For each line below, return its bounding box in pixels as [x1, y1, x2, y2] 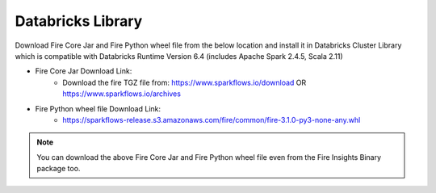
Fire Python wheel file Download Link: [35, 103, 161, 113]
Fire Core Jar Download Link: [35, 66, 132, 76]
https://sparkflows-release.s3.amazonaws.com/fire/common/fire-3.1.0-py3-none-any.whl [62, 115, 361, 124]
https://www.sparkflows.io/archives [62, 89, 182, 99]
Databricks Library [15, 12, 143, 30]
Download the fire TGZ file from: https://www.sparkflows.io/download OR [62, 78, 307, 87]
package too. [36, 164, 81, 174]
